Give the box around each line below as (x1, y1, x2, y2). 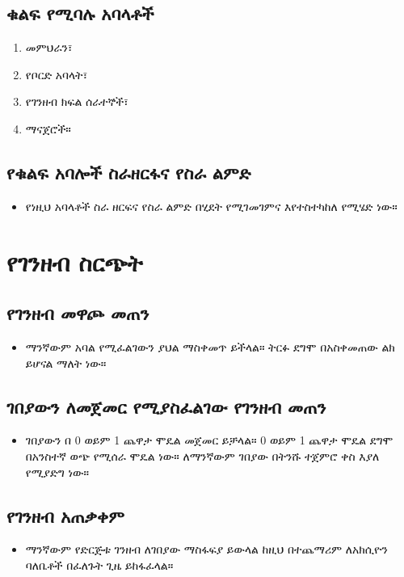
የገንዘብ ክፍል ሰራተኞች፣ (25, 93, 128, 110)
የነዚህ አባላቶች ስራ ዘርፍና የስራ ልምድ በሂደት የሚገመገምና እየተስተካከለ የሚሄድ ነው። (25, 197, 398, 214)
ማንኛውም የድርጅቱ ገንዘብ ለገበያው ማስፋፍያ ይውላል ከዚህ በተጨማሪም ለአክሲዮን (25, 541, 388, 558)
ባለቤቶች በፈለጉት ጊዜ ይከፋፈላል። (25, 556, 174, 573)
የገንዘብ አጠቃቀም (6, 503, 124, 528)
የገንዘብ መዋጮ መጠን (6, 301, 149, 326)
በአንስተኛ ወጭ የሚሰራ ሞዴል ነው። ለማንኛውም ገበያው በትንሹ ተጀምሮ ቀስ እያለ (25, 447, 380, 464)
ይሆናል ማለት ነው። (25, 354, 107, 371)
